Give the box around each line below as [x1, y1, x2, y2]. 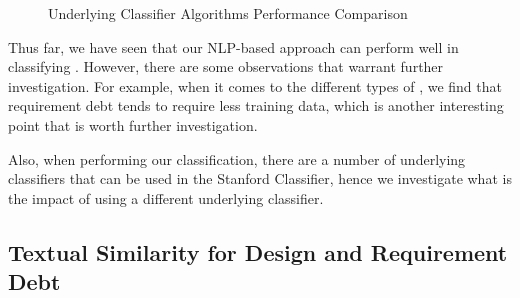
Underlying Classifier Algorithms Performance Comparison [48, 3, 408, 23]
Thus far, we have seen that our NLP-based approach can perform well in [8, 36, 459, 57]
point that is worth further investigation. [8, 114, 258, 135]
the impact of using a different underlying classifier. [8, 187, 324, 208]
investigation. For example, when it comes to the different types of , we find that [8, 75, 502, 96]
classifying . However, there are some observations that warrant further [8, 56, 444, 77]
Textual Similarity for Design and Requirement [8, 236, 508, 267]
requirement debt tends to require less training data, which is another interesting [8, 95, 504, 116]
